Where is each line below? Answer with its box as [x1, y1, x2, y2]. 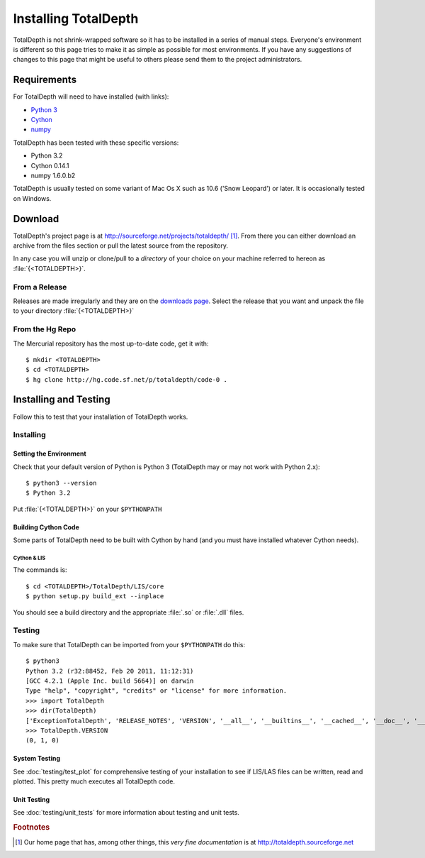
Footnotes [13, 823, 50, 832]
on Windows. [13, 194, 52, 202]
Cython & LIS [13, 554, 46, 561]
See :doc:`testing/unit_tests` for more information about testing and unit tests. [13, 808, 240, 817]
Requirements [13, 74, 77, 86]
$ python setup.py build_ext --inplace [25, 593, 164, 600]
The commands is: [13, 566, 67, 574]
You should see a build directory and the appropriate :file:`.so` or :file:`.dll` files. [13, 607, 244, 617]
